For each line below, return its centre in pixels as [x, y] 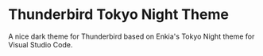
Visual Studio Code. [41, 44]
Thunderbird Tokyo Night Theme [118, 15]
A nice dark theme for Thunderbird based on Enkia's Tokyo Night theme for [131, 36]
